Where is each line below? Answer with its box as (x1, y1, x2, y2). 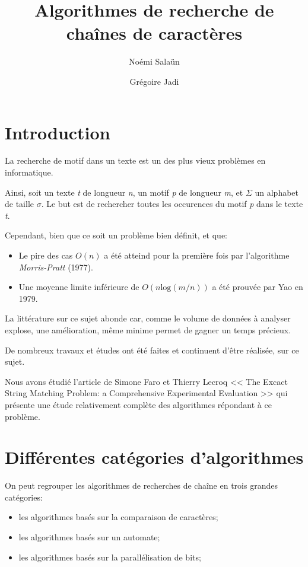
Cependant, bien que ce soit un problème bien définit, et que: (5, 229, 228, 241)
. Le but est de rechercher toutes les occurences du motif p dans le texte (41, 198, 303, 210)
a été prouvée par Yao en (212, 281, 303, 293)
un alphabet (255, 186, 299, 198)
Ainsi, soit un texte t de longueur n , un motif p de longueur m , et (5, 186, 243, 198)
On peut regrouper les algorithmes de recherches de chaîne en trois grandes (5, 479, 278, 492)
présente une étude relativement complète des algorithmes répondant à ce (5, 398, 272, 410)
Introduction (5, 120, 110, 144)
